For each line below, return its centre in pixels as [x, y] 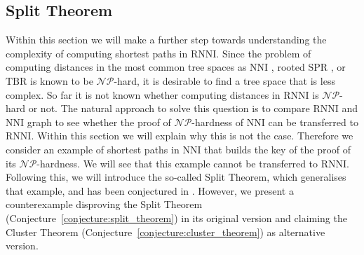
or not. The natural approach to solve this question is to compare [169, 108]
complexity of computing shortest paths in [97, 53]
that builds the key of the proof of [278, 149]
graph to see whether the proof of [99, 122]
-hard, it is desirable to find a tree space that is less [224, 80]
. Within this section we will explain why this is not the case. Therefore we [192, 136]
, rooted [288, 67]
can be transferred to [313, 122]
